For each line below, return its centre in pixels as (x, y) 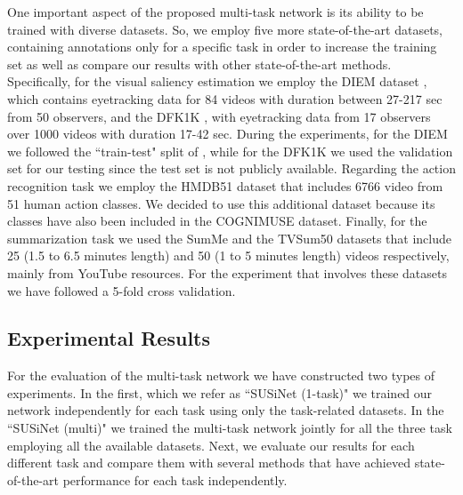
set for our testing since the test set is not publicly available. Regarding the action (231, 168)
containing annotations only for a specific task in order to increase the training (222, 47)
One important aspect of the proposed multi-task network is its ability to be (215, 12)
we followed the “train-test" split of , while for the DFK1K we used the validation (230, 151)
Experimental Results (109, 338)
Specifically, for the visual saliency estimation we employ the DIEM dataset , (217, 81)
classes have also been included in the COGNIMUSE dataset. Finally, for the (217, 221)
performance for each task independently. (175, 479)
